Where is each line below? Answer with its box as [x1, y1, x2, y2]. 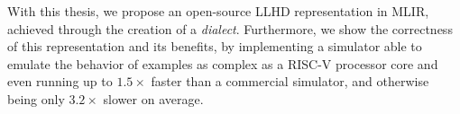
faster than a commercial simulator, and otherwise [151, 72, 429, 91]
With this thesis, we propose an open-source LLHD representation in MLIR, [7, 2, 429, 20]
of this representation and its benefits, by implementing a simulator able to [7, 37, 422, 56]
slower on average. [103, 89, 204, 108]
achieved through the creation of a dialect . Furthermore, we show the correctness [7, 19, 453, 38]
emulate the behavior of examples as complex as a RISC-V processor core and [7, 54, 438, 73]
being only [7, 89, 65, 108]
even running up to [7, 72, 113, 91]
